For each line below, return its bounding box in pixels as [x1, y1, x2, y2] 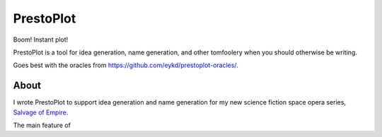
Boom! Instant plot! [13, 35, 69, 44]
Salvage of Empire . [13, 108, 69, 117]
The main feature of [13, 121, 71, 130]
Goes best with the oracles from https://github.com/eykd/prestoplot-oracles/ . [13, 61, 238, 70]
